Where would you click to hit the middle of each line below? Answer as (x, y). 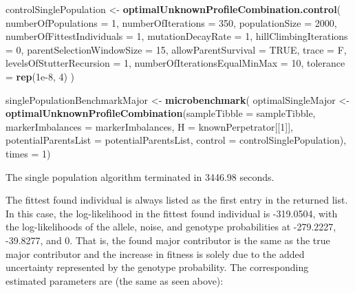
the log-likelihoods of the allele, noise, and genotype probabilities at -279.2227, (171, 227)
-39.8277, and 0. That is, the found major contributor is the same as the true (168, 240)
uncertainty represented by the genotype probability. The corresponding (157, 267)
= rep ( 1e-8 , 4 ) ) (40, 76)
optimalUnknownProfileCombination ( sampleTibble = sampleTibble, (161, 113)
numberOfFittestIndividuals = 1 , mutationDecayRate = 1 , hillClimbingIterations (177, 36)
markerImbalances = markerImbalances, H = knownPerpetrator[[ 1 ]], (149, 126)
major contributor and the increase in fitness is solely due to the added (155, 253)
